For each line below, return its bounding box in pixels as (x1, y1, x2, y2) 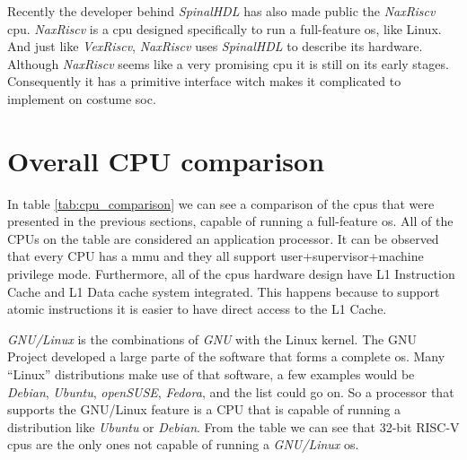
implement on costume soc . (7, 89, 156, 108)
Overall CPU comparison (7, 142, 325, 178)
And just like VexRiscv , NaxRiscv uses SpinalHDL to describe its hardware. (7, 37, 423, 56)
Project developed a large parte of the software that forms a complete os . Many (7, 347, 445, 366)
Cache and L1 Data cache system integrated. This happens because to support (7, 282, 440, 300)
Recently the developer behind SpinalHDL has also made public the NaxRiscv (7, 2, 436, 20)
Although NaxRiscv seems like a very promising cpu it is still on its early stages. (7, 54, 449, 73)
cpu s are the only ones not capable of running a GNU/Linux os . (7, 435, 359, 454)
